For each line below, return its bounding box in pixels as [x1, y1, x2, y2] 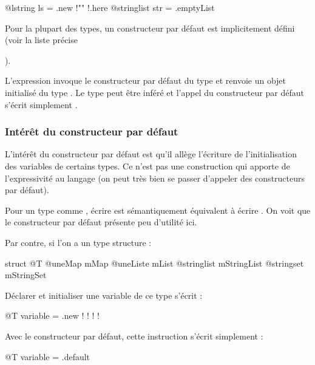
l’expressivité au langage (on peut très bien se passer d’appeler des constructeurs [5, 171, 305, 184]
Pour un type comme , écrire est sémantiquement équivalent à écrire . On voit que [5, 203, 311, 216]
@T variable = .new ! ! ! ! [5, 309, 100, 322]
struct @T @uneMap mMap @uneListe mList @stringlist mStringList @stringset [5, 256, 304, 269]
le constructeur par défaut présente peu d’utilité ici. [5, 216, 197, 228]
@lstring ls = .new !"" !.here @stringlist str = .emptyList [5, 1, 215, 13]
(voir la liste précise [5, 33, 78, 46]
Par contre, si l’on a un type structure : [5, 236, 152, 248]
